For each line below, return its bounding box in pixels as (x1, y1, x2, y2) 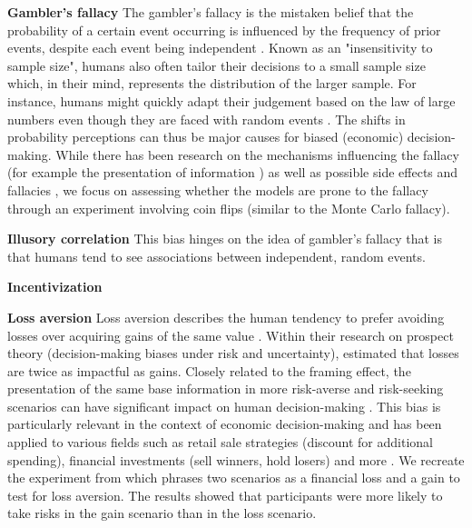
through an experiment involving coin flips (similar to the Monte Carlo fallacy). (7, 198, 450, 217)
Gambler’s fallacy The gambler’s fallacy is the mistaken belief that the (7, 3, 414, 21)
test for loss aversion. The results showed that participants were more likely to (7, 485, 443, 504)
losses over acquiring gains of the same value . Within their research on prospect (7, 325, 454, 344)
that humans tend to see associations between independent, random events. (7, 246, 426, 265)
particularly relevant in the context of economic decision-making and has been (7, 414, 442, 433)
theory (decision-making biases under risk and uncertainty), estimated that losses (7, 344, 459, 363)
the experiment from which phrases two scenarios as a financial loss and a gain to (7, 468, 460, 487)
